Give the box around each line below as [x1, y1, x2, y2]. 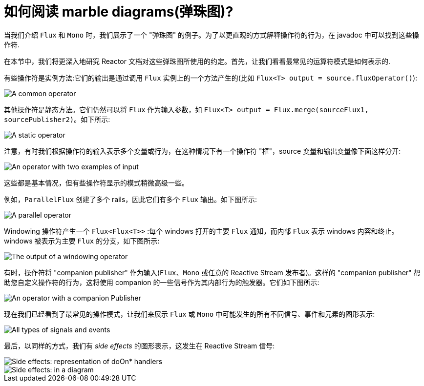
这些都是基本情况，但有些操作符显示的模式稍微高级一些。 [4, 178, 189, 187]
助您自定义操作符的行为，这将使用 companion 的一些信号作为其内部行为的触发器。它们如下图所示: [4, 278, 319, 286]
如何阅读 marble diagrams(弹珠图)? [4, 3, 233, 20]
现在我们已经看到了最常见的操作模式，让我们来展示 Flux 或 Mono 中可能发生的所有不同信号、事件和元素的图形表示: [4, 309, 375, 318]
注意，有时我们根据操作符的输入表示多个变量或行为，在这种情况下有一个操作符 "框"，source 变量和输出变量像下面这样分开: [4, 146, 401, 155]
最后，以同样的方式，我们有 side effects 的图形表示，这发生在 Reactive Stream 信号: [4, 341, 275, 350]
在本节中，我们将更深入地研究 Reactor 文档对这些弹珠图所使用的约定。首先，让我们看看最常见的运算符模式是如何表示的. [4, 57, 390, 65]
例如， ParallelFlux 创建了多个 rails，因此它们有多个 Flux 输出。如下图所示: [4, 195, 257, 203]
